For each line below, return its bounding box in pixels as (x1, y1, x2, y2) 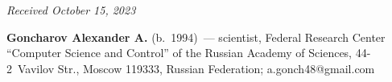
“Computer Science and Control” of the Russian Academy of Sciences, (6, 44, 353, 61)
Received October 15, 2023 (6, 2, 136, 18)
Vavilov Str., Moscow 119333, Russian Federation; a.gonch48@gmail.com (17, 59, 375, 76)
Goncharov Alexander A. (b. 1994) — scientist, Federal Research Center (6, 28, 386, 45)
